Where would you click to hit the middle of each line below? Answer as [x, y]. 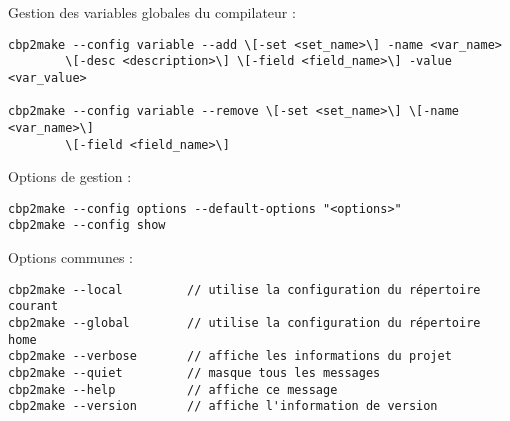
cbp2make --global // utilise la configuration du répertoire [244, 323]
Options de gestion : [70, 176]
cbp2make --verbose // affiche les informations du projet [230, 356]
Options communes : [70, 257]
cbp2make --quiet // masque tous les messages [194, 372]
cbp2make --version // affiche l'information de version [223, 406]
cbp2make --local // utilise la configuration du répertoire [244, 289]
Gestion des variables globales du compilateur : [152, 12]
